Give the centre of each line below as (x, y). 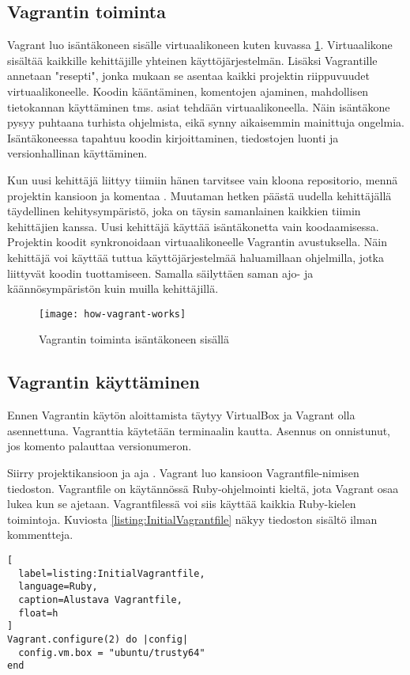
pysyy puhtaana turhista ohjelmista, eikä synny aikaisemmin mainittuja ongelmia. (206, 122)
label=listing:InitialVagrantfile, (112, 573)
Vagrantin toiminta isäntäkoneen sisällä (134, 339)
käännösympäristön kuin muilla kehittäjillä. (113, 288)
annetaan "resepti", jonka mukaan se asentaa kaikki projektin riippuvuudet (188, 76)
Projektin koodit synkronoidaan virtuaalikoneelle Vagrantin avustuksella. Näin (197, 242)
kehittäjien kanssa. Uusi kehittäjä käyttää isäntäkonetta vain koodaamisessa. (193, 226)
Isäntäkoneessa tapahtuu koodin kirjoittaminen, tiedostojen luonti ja (173, 137)
